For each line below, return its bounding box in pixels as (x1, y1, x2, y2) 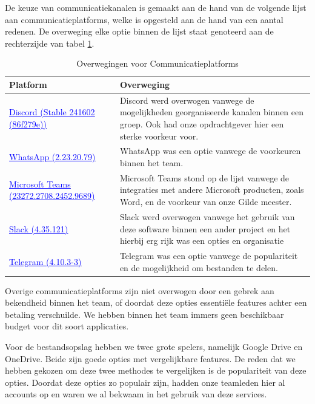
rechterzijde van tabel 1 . (5, 36, 94, 49)
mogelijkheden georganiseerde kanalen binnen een (119, 106, 304, 118)
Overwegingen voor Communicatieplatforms (76, 57, 239, 70)
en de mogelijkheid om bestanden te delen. (119, 261, 278, 274)
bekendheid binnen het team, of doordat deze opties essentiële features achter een (5, 296, 307, 309)
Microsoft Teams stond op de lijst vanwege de (119, 171, 290, 184)
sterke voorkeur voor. (119, 129, 199, 142)
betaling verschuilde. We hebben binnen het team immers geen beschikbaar (5, 308, 284, 320)
